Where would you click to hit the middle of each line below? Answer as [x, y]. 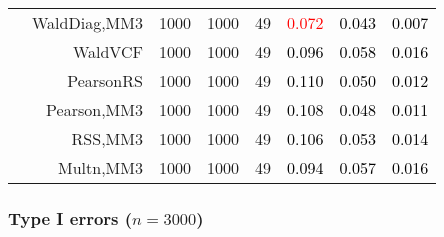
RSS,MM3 [107, 138]
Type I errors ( [70, 217]
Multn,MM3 [100, 167]
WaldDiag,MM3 [87, 22]
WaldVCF [107, 51]
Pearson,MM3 [94, 109]
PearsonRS [105, 80]
